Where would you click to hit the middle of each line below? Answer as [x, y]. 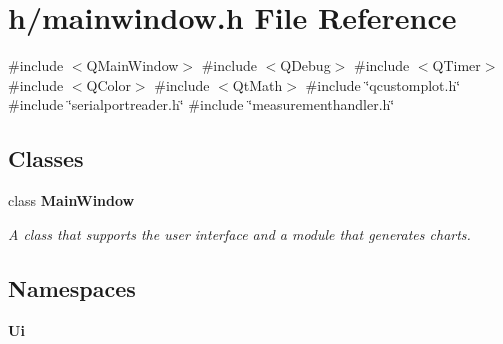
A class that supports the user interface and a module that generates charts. [239, 233]
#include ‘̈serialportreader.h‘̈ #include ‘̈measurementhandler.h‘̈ [201, 104]
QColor [108, 84]
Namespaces [72, 287]
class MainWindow [71, 200]
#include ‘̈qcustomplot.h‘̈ [383, 84]
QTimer [456, 65]
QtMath [257, 84]
